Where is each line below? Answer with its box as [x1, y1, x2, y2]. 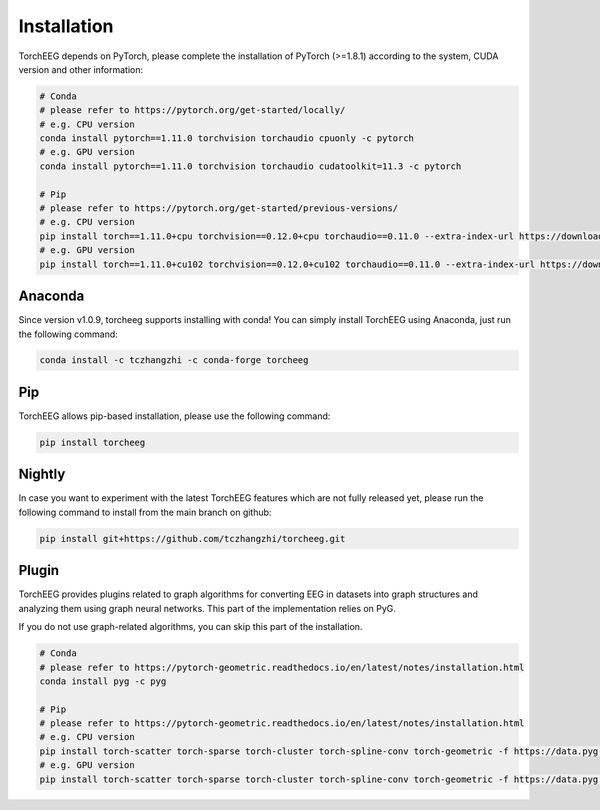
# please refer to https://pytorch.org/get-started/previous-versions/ [39, 203, 399, 214]
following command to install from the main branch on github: [18, 506, 272, 518]
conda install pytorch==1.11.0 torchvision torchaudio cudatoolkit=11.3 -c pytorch [39, 160, 462, 172]
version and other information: [18, 63, 144, 75]
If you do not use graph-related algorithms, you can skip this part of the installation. [18, 621, 363, 633]
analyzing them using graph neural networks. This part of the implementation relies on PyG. [18, 602, 397, 614]
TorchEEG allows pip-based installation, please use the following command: [18, 410, 331, 422]
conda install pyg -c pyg [39, 675, 167, 687]
